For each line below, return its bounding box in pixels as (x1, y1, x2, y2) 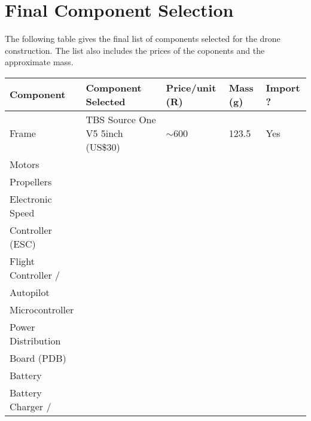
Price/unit (166, 80, 217, 94)
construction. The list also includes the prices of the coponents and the (5, 44, 265, 56)
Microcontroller (10, 302, 74, 316)
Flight (10, 254, 35, 268)
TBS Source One (86, 112, 156, 126)
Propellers (10, 174, 52, 188)
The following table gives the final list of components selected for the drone (5, 32, 280, 45)
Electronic (10, 191, 52, 206)
